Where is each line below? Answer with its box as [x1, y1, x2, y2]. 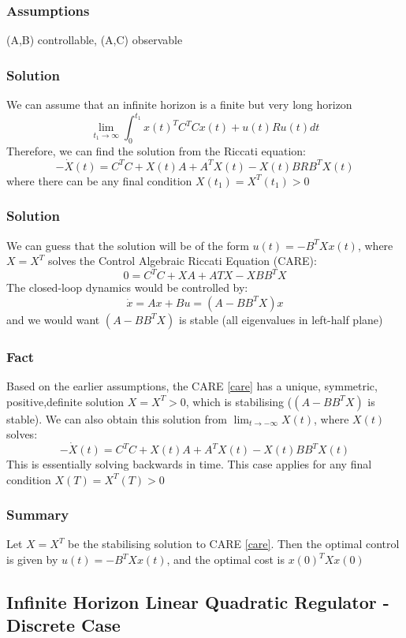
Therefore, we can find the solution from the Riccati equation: [6, 142, 306, 159]
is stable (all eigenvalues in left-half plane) [179, 311, 383, 327]
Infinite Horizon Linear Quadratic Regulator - [6, 590, 389, 614]
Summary [6, 505, 69, 524]
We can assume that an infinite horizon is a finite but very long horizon [6, 96, 352, 113]
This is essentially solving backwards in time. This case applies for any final [6, 456, 372, 472]
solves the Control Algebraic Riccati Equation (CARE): [48, 252, 317, 269]
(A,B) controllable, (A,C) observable [6, 32, 183, 48]
